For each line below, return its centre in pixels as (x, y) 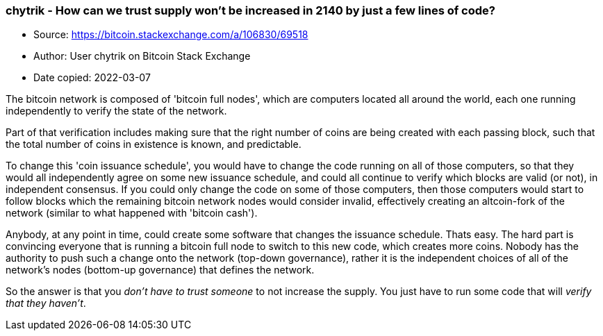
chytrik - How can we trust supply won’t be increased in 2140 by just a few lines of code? (250, 10)
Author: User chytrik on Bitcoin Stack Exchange (142, 56)
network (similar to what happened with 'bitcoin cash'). (132, 213)
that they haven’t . (46, 303)
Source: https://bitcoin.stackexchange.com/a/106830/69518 (171, 35)
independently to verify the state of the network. (116, 111)
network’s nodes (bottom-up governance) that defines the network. (160, 270)
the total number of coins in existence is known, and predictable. (154, 144)
